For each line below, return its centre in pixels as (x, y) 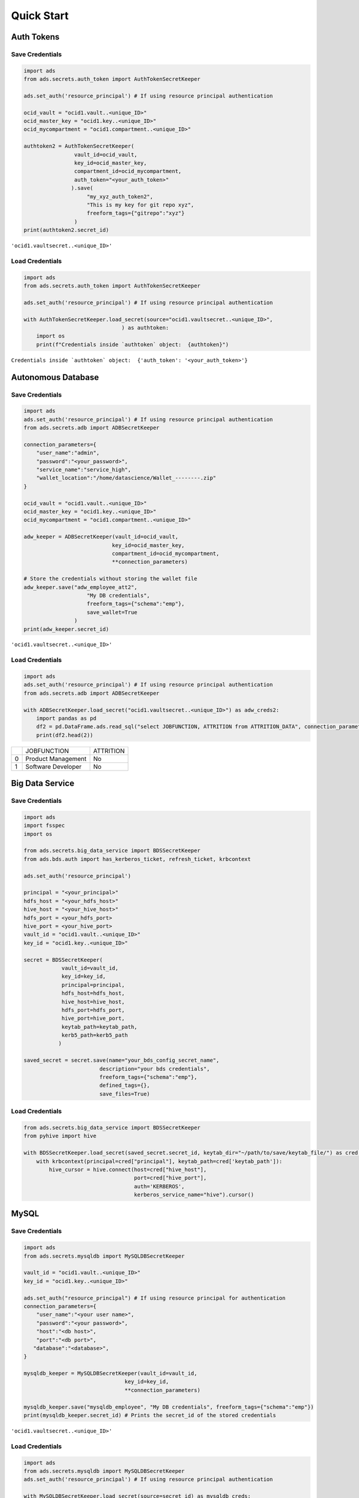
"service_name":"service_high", (84, 470)
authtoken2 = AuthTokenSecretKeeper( (79, 146)
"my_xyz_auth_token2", (120, 197)
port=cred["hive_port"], (170, 1178)
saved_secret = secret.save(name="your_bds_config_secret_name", (121, 1060)
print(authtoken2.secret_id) (66, 230)
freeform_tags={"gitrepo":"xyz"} (136, 213)
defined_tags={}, (124, 1085)
